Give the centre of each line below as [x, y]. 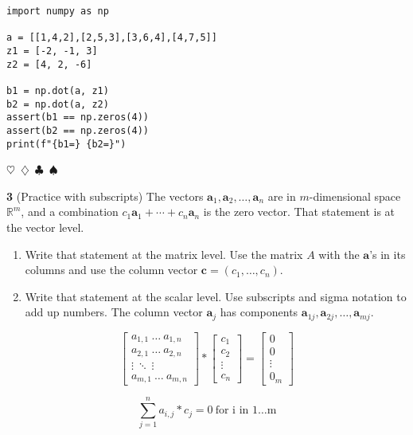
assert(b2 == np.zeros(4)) [78, 130]
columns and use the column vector [111, 270]
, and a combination [70, 212]
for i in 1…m [246, 411]
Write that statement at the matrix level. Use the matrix [164, 254]
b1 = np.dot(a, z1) [58, 90]
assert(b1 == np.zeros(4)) [78, 118]
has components [259, 312]
